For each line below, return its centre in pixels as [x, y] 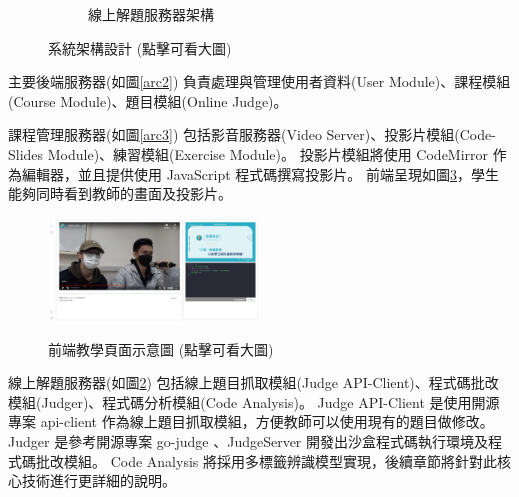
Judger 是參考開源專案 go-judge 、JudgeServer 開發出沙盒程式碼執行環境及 [248, 441]
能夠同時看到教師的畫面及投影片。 [120, 193]
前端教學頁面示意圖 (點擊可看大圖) [161, 348]
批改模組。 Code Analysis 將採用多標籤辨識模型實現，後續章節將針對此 [266, 460]
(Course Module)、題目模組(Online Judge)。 [148, 100]
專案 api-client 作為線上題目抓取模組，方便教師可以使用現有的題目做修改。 [251, 421]
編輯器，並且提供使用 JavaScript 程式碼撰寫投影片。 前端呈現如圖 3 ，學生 [260, 173]
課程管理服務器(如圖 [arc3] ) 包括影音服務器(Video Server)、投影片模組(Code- [252, 134]
